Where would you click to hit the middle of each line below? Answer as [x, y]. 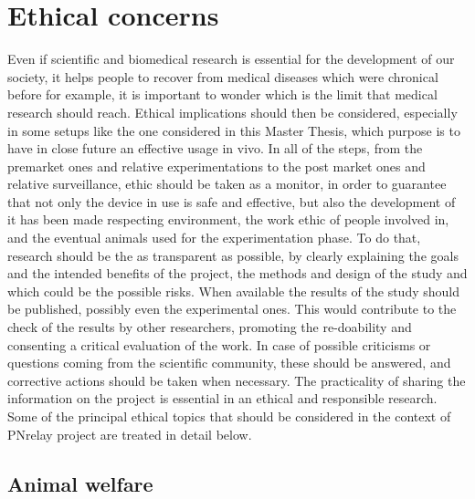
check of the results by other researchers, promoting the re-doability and [210, 327]
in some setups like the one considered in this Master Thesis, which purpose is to [234, 130]
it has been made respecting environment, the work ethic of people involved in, [228, 219]
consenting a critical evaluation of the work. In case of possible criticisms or [219, 344]
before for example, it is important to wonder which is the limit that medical [222, 94]
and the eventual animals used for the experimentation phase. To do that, [214, 238]
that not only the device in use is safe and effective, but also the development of [232, 201]
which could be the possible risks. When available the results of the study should [233, 291]
